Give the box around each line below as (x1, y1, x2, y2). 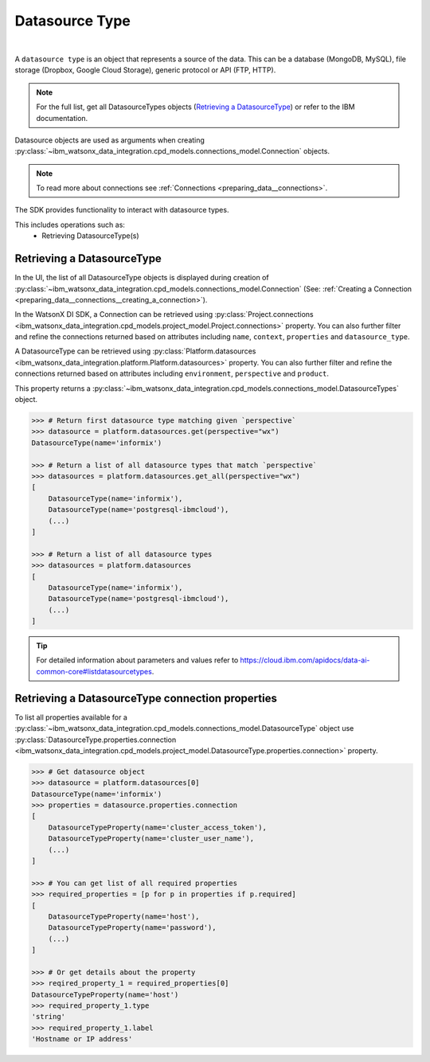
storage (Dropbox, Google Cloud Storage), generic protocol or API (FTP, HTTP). (14, 65, 276, 75)
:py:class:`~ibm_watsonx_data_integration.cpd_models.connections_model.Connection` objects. (14, 146, 330, 156)
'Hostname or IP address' (31, 1035, 133, 1044)
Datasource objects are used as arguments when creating (14, 135, 205, 145)
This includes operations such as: (14, 220, 125, 229)
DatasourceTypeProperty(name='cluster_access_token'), (48, 822, 267, 832)
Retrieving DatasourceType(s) (41, 231, 139, 240)
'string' (31, 1012, 66, 1021)
